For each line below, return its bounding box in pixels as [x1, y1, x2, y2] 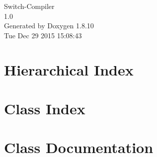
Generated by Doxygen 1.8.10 [4, 20, 94, 31]
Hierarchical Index [4, 59, 134, 79]
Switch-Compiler [4, 1, 55, 11]
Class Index [4, 98, 85, 118]
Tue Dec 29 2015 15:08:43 [4, 30, 82, 40]
